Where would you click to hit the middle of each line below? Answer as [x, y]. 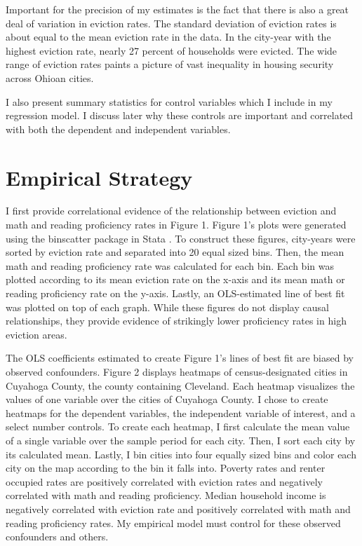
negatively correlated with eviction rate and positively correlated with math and [178, 509]
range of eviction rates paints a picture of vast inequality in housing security [170, 64]
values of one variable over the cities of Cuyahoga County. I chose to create [167, 399]
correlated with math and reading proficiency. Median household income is [166, 495]
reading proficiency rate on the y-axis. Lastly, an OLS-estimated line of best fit [175, 293]
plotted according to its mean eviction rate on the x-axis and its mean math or [175, 279]
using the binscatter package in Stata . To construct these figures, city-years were [181, 238]
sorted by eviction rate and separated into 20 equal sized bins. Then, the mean [175, 252]
